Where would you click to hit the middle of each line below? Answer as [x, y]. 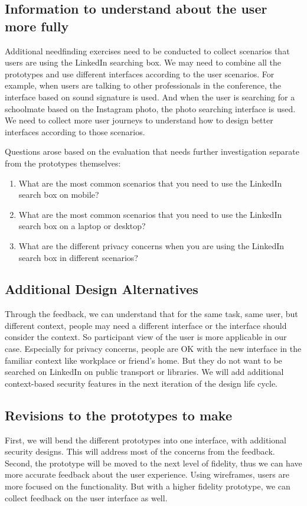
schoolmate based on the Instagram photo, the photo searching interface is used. [150, 108]
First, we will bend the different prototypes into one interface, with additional [146, 440]
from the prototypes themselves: [63, 163]
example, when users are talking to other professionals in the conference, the [143, 85]
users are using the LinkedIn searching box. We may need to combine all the [143, 62]
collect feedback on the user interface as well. [86, 497]
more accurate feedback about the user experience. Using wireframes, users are [147, 474]
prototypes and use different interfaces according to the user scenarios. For [140, 74]
